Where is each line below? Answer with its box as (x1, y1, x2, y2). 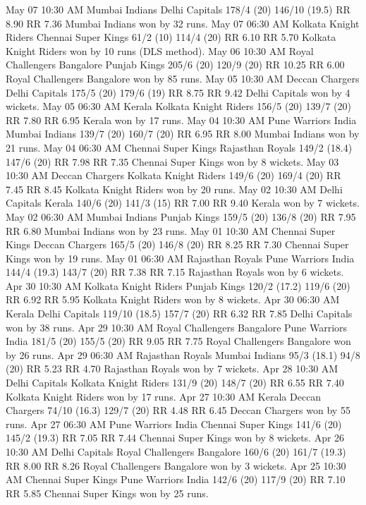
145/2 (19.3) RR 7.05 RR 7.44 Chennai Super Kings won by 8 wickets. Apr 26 (6, 430, 345, 445)
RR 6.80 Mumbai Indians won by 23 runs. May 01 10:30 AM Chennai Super (6, 223, 336, 238)
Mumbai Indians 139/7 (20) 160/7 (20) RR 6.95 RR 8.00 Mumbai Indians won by (6, 126, 360, 141)
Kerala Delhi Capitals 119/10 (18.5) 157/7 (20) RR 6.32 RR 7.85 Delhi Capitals (6, 306, 353, 321)
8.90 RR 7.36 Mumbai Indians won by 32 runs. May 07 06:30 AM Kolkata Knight (6, 16, 360, 30)
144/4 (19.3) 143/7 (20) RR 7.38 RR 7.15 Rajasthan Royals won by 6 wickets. (6, 264, 344, 279)
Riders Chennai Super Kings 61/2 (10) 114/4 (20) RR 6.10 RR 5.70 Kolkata (6, 30, 336, 44)
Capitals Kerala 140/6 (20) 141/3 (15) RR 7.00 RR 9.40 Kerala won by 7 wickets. (6, 195, 360, 210)
